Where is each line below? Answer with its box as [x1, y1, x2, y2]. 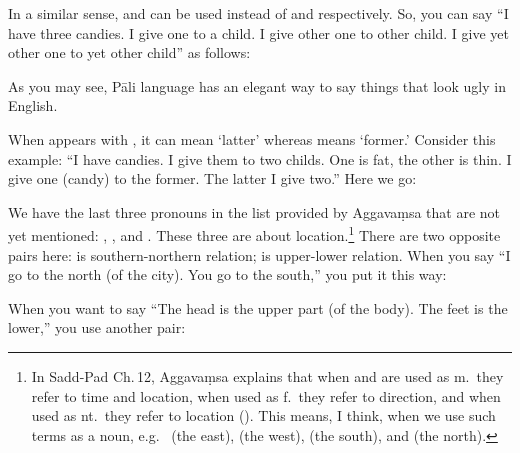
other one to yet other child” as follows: [8, 42, 251, 63]
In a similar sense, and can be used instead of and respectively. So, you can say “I [8, 3, 509, 23]
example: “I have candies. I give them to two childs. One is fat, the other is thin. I [8, 148, 512, 169]
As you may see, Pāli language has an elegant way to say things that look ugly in [8, 75, 506, 96]
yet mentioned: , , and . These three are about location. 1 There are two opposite [8, 222, 501, 245]
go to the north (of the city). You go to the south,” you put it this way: [8, 264, 447, 285]
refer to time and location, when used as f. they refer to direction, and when [31, 385, 501, 406]
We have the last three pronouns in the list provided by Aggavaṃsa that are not [8, 201, 501, 222]
